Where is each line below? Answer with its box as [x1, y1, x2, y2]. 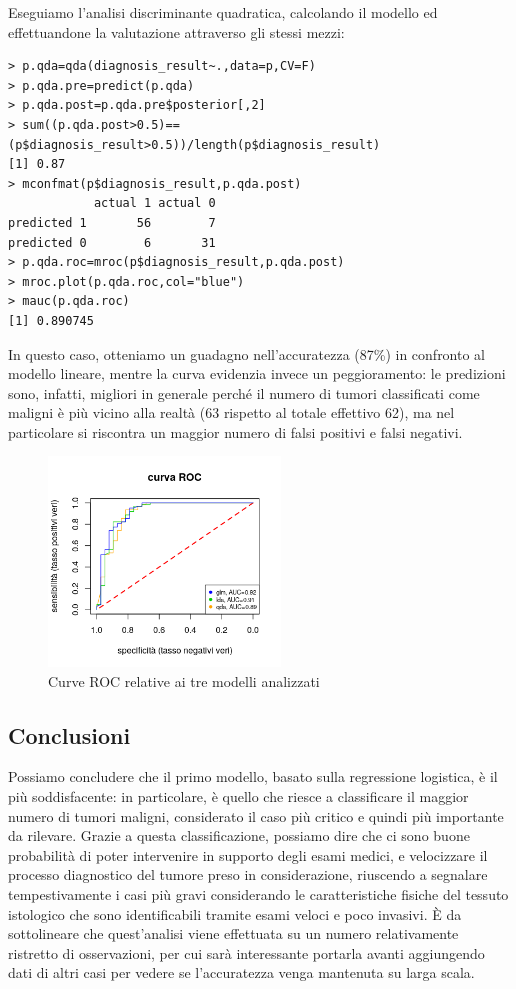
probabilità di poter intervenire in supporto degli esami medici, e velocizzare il [8, 844, 488, 865]
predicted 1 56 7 [8, 215, 216, 230]
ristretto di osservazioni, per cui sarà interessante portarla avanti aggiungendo [8, 942, 485, 963]
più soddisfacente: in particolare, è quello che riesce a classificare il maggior [8, 785, 469, 806]
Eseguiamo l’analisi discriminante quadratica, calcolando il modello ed [8, 2, 438, 22]
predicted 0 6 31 [8, 235, 216, 250]
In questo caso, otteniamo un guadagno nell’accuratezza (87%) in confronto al [8, 343, 486, 364]
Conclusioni [8, 719, 131, 750]
